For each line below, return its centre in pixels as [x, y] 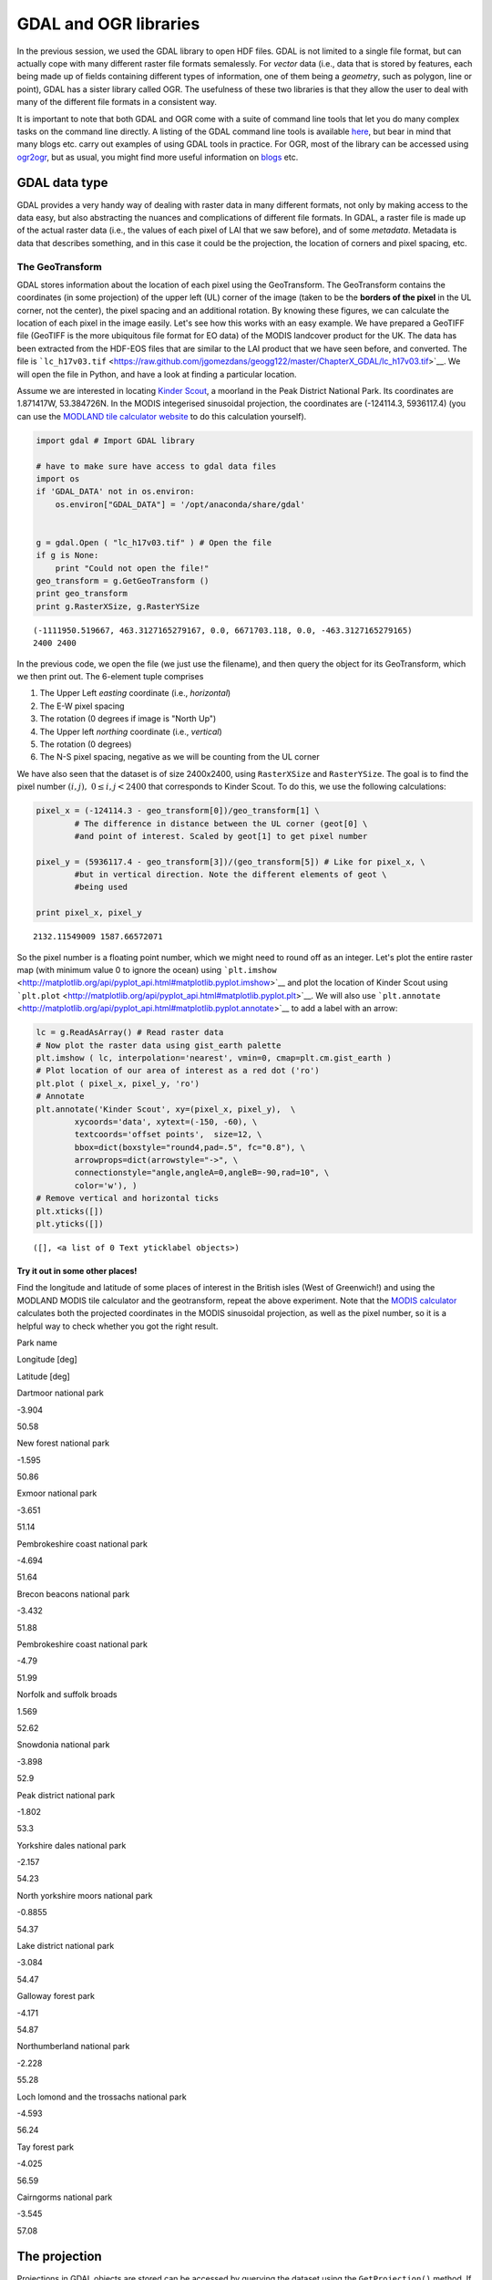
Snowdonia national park [63, 1745]
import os [58, 478]
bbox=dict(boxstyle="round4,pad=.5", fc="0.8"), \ [190, 1147]
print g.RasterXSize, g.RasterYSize [118, 606]
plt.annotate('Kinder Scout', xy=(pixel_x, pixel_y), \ [166, 1109]
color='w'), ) [106, 1185]
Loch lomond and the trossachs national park [102, 2097]
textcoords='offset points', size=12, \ [168, 1135]
